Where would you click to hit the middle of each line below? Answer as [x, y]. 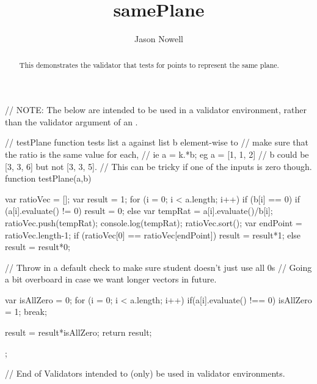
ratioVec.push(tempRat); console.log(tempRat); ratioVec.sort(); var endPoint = [154, 222]
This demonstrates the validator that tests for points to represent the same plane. [149, 65]
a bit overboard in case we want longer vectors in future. [111, 279]
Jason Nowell [159, 39]
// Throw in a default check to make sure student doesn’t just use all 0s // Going [158, 267]
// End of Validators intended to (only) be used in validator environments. [145, 373]
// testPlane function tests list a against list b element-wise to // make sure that [157, 142]
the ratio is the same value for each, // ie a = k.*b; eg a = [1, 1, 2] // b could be [157, 154]
